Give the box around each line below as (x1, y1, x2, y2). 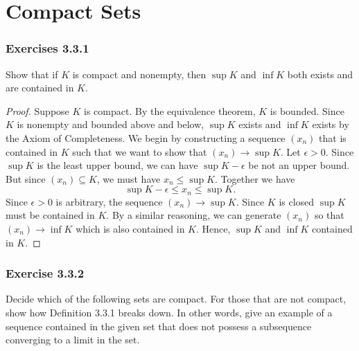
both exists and (287, 66, 353, 81)
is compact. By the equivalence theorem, (84, 103, 256, 118)
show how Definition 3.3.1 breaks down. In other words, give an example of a (6, 305, 333, 319)
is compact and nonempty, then (72, 66, 207, 81)
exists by (312, 117, 349, 132)
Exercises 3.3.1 (6, 39, 89, 57)
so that (314, 208, 344, 222)
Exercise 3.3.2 (6, 264, 85, 282)
